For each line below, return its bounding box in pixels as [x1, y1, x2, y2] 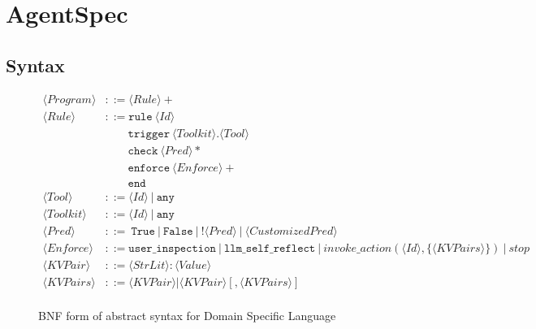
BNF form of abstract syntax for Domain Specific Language [38, 306, 336, 323]
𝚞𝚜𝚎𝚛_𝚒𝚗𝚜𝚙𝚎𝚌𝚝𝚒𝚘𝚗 [128, 242, 216, 254]
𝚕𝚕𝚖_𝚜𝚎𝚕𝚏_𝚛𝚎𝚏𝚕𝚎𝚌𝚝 [223, 242, 316, 254]
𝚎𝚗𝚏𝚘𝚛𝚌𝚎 [128, 162, 170, 174]
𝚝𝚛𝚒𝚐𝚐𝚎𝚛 [128, 128, 170, 140]
